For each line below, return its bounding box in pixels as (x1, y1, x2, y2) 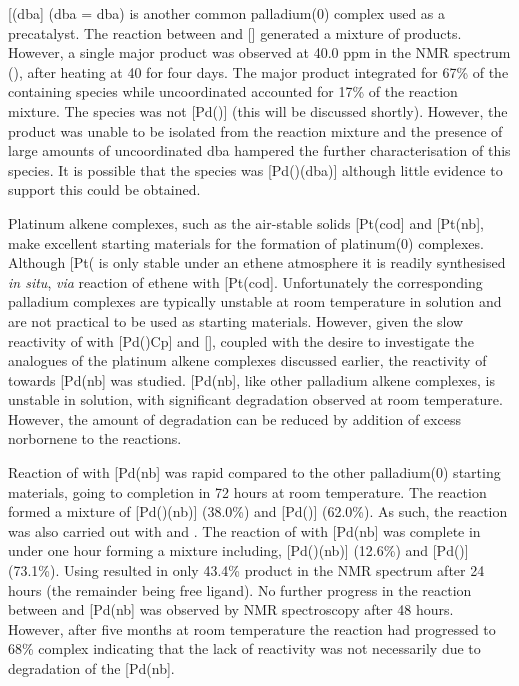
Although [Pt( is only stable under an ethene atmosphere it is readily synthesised (8, 252, 506, 273)
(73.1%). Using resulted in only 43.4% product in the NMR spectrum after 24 (8, 560, 485, 581)
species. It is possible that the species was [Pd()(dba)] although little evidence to (8, 159, 503, 180)
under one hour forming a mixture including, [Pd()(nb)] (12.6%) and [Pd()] (8, 540, 469, 561)
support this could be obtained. (8, 179, 201, 200)
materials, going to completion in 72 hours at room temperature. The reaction (8, 481, 487, 502)
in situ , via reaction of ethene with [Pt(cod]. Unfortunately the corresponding (8, 271, 483, 292)
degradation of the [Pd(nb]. (8, 658, 175, 678)
